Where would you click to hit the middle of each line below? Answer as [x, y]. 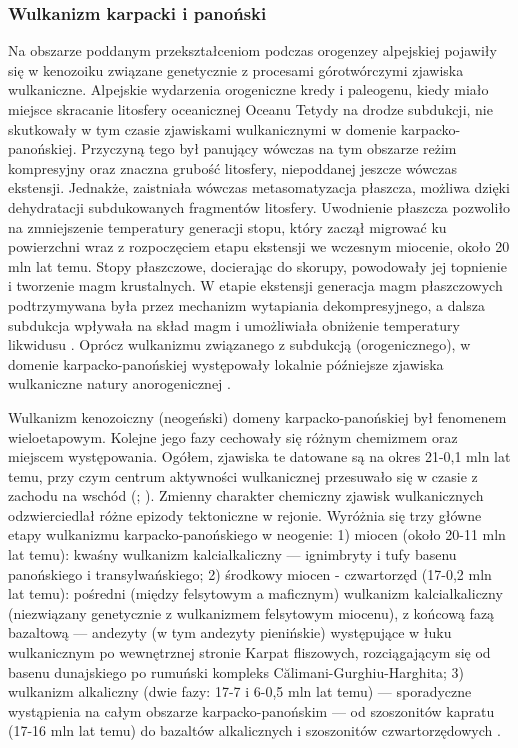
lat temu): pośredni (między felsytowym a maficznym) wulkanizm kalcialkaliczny [255, 593]
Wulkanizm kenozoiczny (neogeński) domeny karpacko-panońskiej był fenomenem [257, 416]
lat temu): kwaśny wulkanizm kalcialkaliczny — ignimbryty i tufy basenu [232, 554]
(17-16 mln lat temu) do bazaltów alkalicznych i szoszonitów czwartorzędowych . [254, 730]
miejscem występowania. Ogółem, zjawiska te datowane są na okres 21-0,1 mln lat [259, 456]
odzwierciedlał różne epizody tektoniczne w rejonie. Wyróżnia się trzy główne [245, 514]
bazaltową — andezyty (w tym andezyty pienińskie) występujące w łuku [230, 632]
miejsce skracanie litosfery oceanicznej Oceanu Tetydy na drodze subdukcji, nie [250, 109]
